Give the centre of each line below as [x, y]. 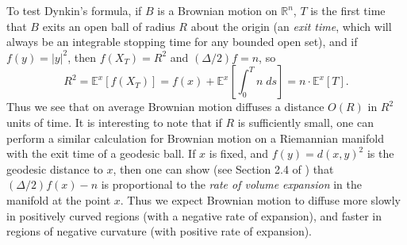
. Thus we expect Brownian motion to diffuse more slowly [260, 199]
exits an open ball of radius [109, 26]
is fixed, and [239, 153]
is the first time [348, 10]
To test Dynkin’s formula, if [74, 10]
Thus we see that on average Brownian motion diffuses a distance [165, 107]
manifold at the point [59, 199]
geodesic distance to [55, 168]
